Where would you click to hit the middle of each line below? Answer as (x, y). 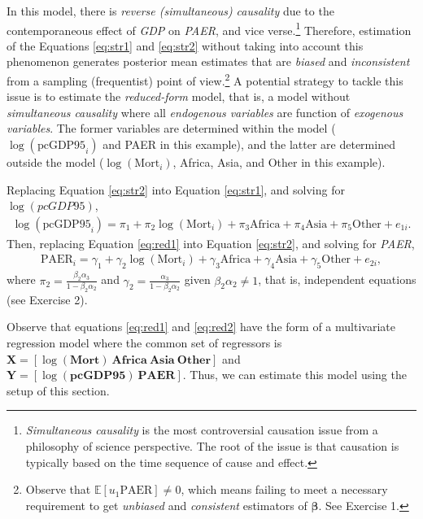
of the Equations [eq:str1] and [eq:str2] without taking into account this (185, 45)
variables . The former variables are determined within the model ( (171, 128)
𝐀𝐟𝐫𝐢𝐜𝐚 (129, 360)
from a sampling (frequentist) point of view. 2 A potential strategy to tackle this (205, 79)
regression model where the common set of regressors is (144, 343)
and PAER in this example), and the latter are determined (249, 144)
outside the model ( (55, 162)
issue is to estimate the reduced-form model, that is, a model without (179, 96)
